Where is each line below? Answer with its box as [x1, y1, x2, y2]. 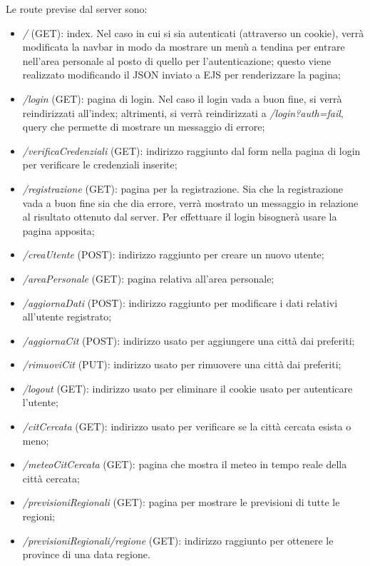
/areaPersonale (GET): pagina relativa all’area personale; [22, 271, 274, 285]
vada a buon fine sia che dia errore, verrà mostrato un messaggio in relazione [22, 195, 359, 210]
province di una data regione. [22, 547, 150, 562]
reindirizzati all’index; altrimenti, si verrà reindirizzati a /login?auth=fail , [22, 105, 344, 120]
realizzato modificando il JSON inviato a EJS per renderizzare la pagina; [22, 67, 341, 82]
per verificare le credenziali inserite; [22, 157, 178, 172]
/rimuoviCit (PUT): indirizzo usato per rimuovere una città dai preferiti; [22, 357, 341, 372]
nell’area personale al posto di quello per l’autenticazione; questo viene [22, 53, 332, 68]
